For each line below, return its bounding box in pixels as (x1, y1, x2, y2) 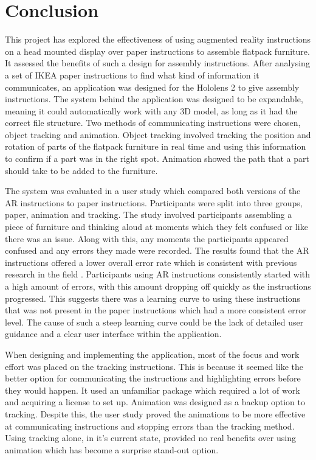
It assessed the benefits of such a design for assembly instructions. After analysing (5, 57, 310, 69)
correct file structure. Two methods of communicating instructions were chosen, (5, 116, 301, 129)
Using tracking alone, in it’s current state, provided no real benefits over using (5, 431, 296, 444)
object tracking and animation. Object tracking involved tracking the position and (5, 128, 311, 141)
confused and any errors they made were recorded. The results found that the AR (5, 244, 309, 257)
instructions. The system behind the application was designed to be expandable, (5, 92, 303, 105)
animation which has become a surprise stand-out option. (5, 443, 219, 456)
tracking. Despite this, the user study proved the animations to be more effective (5, 407, 306, 420)
